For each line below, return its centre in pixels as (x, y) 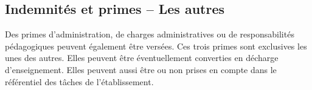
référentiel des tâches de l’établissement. (79, 81)
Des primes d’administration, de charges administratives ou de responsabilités (150, 34)
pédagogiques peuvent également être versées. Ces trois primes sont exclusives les (156, 46)
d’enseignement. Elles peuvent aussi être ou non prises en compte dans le (141, 69)
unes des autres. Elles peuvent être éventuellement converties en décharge (142, 58)
